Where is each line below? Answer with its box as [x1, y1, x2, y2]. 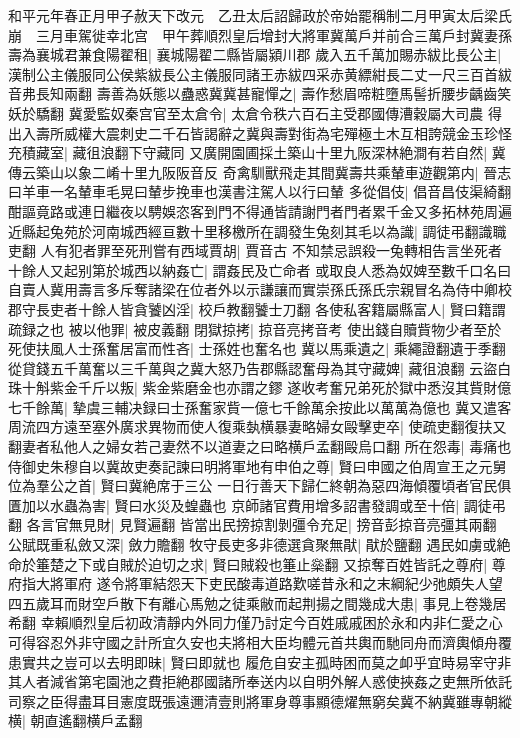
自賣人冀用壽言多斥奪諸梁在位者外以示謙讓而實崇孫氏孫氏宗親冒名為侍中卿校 [8, 279, 512, 300]
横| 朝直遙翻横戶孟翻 [8, 710, 143, 731]
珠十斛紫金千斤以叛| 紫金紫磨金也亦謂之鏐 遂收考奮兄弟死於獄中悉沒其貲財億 [8, 377, 512, 398]
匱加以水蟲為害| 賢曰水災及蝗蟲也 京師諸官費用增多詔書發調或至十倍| [8, 494, 460, 515]
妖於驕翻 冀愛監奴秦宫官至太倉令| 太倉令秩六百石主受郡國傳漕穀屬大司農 [8, 102, 484, 123]
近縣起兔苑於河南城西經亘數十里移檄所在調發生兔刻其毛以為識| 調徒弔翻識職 [8, 220, 507, 241]
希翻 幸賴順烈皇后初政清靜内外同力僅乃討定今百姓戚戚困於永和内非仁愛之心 [8, 612, 503, 633]
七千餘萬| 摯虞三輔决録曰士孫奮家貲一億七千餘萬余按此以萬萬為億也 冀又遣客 [8, 396, 512, 417]
